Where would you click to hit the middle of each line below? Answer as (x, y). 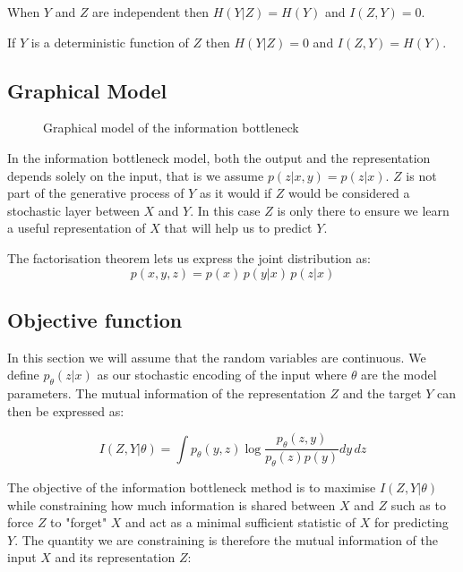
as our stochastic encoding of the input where (222, 375)
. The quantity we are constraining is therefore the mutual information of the (227, 539)
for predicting (411, 522)
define (23, 375)
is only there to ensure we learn (363, 210)
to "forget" (79, 522)
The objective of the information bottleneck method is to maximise (192, 487)
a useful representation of (77, 228)
